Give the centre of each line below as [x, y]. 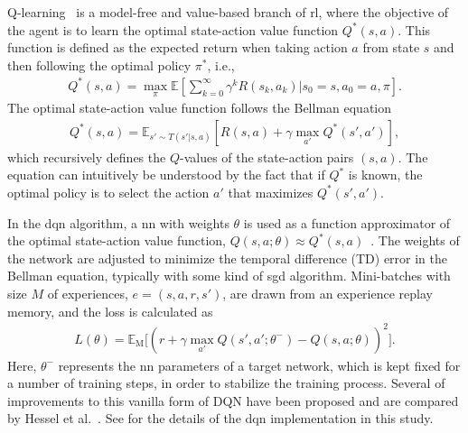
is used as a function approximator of [347, 222]
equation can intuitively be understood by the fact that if [166, 175]
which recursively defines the [87, 157]
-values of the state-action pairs [267, 157]
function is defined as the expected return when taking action [178, 47]
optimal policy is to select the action [108, 192]
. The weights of [415, 240]
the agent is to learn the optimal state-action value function [173, 29]
